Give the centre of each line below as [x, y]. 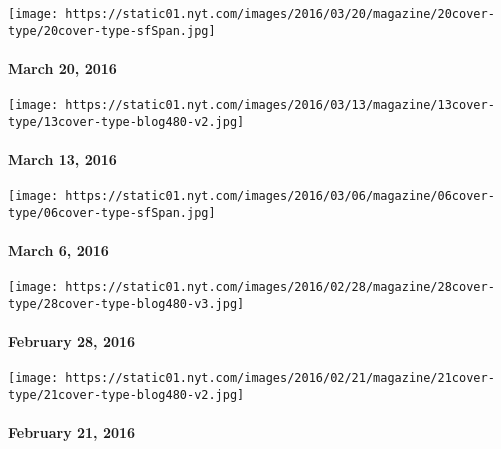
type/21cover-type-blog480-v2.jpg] [126, 395]
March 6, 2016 [58, 250]
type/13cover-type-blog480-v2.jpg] [126, 121]
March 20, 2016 [62, 67]
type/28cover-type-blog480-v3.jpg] [126, 303]
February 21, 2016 [72, 432]
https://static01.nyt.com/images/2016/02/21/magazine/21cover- [280, 378]
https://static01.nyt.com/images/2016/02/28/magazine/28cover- [280, 287]
